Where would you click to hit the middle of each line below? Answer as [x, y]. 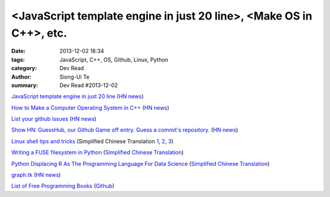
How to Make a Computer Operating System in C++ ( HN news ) [90, 107]
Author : [21, 77]
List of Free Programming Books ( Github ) [63, 186]
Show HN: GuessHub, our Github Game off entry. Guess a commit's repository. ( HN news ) [125, 130]
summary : [25, 85]
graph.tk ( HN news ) [36, 175]
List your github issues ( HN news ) [54, 119]
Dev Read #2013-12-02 [89, 85]
